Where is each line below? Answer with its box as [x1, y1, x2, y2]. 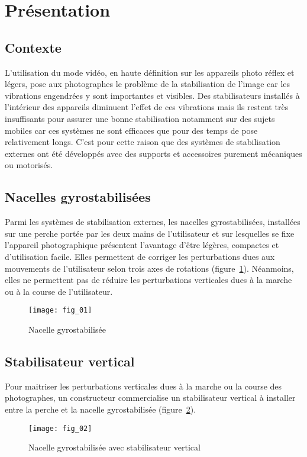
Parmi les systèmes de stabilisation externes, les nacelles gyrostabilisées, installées [5, 215, 300, 228]
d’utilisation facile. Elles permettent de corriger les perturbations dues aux [5, 250, 275, 262]
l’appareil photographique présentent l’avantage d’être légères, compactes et [5, 239, 279, 251]
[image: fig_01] [28, 306, 92, 315]
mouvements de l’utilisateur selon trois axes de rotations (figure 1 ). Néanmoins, [5, 262, 294, 274]
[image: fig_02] [28, 424, 92, 433]
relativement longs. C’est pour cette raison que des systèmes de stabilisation [5, 136, 280, 148]
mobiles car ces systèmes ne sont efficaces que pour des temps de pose [5, 124, 258, 136]
